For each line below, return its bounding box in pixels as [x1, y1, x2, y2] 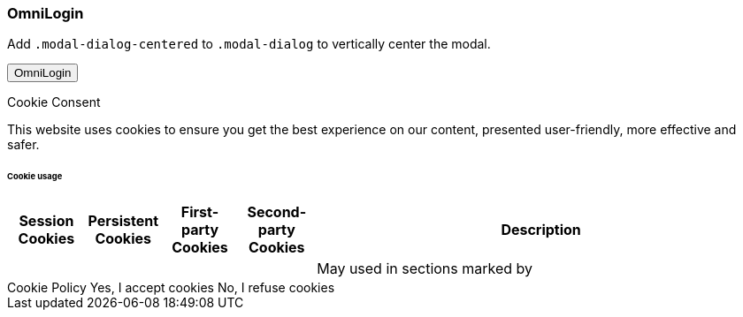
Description [501, 221, 581, 239]
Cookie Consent [7, 94, 101, 110]
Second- [247, 203, 307, 222]
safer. [7, 137, 40, 153]
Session [19, 212, 74, 230]
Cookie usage [7, 171, 63, 182]
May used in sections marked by [317, 260, 533, 278]
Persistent [88, 212, 158, 230]
